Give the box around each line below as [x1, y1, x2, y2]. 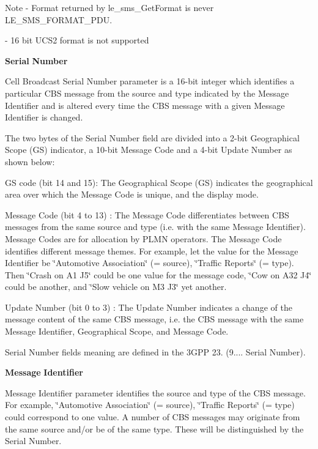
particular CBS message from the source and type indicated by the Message [5, 86, 289, 99]
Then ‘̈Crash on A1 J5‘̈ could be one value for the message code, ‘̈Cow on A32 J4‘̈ [5, 268, 312, 281]
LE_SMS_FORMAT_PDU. [5, 13, 113, 26]
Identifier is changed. [5, 111, 83, 124]
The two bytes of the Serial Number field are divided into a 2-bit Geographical [5, 131, 300, 144]
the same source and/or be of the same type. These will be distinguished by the [5, 422, 304, 435]
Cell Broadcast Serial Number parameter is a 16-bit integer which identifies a [5, 75, 295, 87]
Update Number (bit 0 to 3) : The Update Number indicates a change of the [5, 300, 292, 313]
